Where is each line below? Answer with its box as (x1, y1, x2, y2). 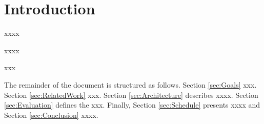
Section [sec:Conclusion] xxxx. (4, 109, 98, 120)
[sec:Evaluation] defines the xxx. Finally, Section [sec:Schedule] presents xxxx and (4, 99, 260, 110)
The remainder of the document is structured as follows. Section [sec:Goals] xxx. (4, 79, 257, 90)
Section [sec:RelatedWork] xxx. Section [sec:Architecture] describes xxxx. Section (4, 89, 258, 100)
